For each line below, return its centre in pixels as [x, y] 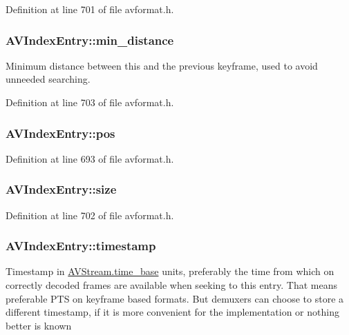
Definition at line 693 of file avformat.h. [90, 158]
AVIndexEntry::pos [60, 133]
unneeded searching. [48, 79]
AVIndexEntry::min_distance [90, 40]
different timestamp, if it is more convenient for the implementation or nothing [172, 312]
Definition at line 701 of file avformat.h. [90, 9]
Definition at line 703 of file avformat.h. [90, 102]
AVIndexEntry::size [61, 189]
